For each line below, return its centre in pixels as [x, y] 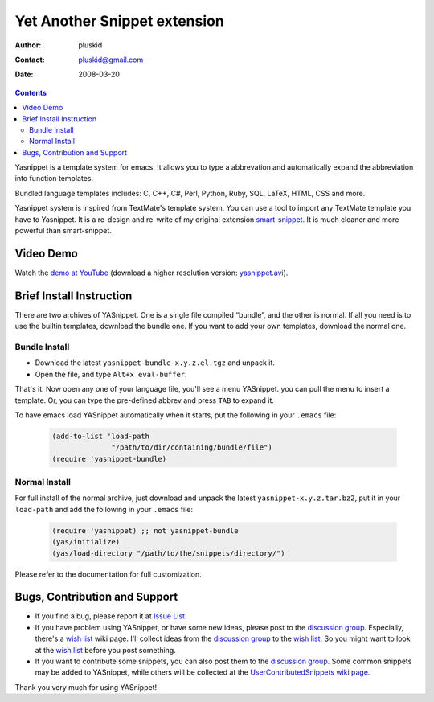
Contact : [30, 60]
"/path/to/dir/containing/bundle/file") [192, 447]
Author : [28, 45]
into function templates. [54, 179]
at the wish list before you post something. [105, 650]
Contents [31, 92]
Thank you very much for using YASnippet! [86, 687]
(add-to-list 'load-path [101, 436]
